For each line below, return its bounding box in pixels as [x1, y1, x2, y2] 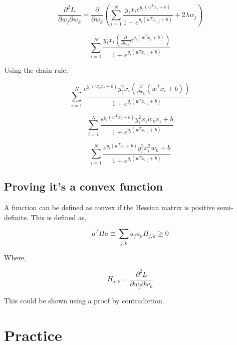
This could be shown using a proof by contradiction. [4, 295, 164, 306]
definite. [4, 212, 29, 222]
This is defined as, [31, 212, 87, 222]
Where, [4, 252, 26, 262]
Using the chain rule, [4, 65, 68, 75]
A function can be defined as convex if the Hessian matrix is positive [4, 202, 215, 212]
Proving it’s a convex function [4, 179, 163, 194]
